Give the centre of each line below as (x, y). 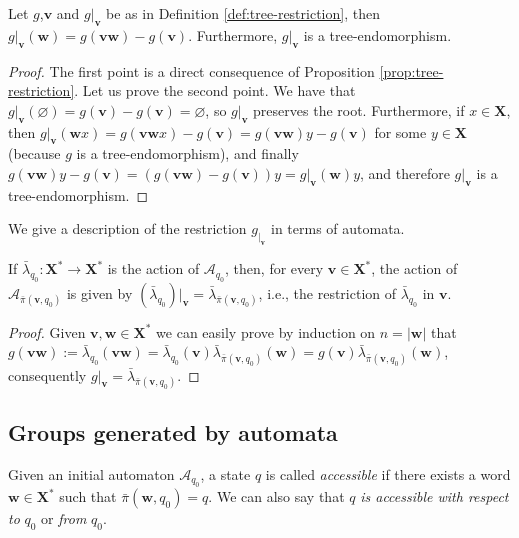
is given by (99, 292)
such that (88, 496)
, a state (225, 474)
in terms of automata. (337, 228)
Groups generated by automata (173, 432)
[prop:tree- (411, 70)
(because (34, 153)
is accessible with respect (434, 496)
